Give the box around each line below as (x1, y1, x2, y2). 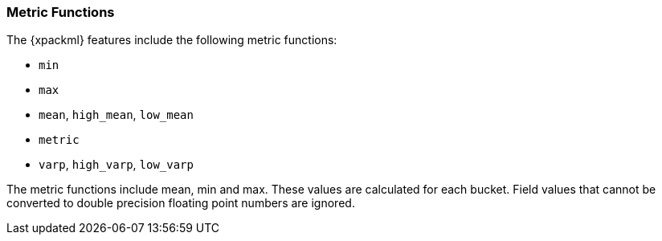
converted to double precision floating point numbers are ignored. (6, 196, 355, 210)
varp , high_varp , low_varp (39, 157, 194, 172)
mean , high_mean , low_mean (39, 108, 194, 122)
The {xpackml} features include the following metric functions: (6, 33, 337, 47)
